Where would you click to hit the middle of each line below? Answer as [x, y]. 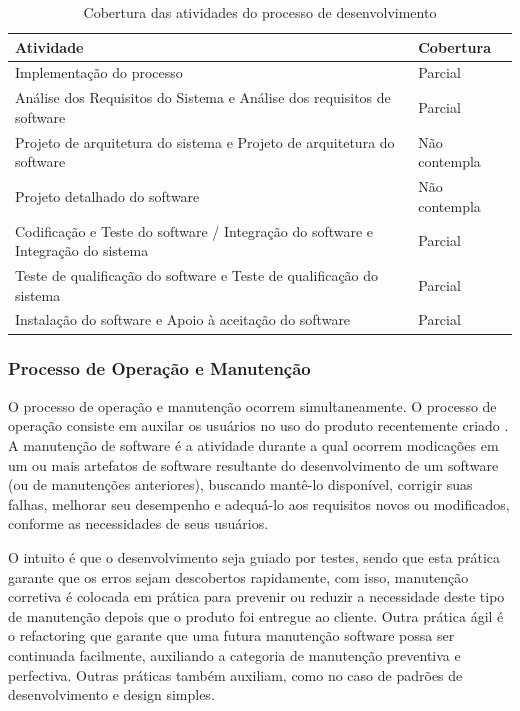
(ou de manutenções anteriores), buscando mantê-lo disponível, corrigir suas [240, 484]
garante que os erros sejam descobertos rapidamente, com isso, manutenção [238, 576]
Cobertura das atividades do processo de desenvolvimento [260, 12]
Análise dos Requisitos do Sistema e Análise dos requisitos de [203, 97]
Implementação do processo [99, 72]
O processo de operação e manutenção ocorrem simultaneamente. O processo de [252, 405]
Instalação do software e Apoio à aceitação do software [183, 319]
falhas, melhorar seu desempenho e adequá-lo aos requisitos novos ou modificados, [259, 503]
